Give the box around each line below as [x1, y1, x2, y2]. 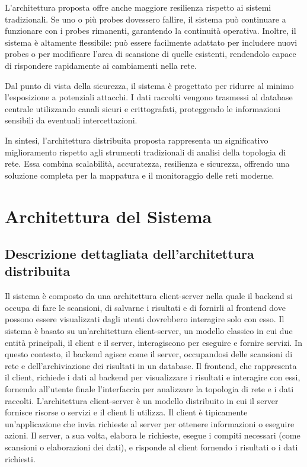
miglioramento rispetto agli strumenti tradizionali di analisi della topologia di [5, 145, 286, 158]
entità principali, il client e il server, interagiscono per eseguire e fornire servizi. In [5, 336, 302, 348]
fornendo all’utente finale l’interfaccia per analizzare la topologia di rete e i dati [5, 383, 294, 395]
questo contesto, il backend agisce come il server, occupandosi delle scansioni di [5, 348, 293, 360]
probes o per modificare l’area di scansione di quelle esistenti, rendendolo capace [5, 47, 296, 60]
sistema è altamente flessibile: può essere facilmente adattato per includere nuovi [5, 36, 298, 48]
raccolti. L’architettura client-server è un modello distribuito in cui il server [5, 394, 279, 406]
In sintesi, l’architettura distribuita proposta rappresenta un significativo [5, 134, 268, 146]
